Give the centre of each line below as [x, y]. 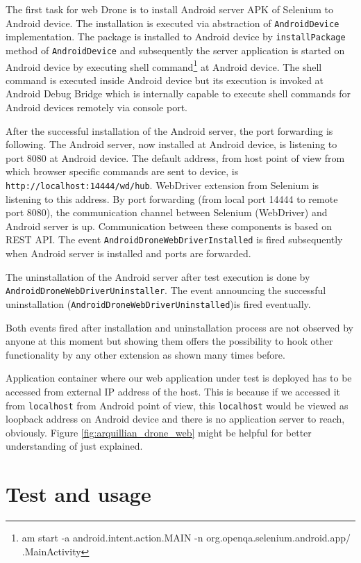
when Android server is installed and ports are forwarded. [128, 253]
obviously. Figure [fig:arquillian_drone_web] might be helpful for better [159, 432]
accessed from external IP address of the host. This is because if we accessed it [173, 391]
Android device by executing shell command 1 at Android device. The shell [164, 65]
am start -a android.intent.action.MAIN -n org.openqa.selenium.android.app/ [186, 538]
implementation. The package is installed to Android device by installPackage [176, 36]
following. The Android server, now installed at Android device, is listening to [171, 144]
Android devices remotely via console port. [96, 107]
